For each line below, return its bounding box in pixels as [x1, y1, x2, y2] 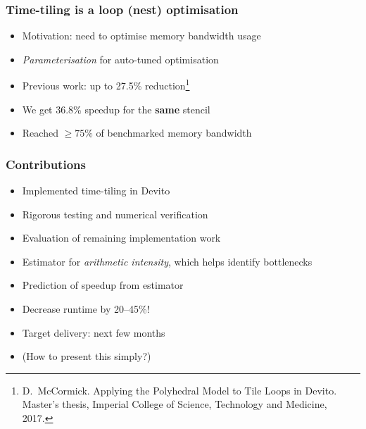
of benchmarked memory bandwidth [96, 125, 252, 140]
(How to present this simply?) [22, 349, 151, 363]
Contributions [6, 155, 86, 173]
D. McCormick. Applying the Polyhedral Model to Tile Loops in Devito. [22, 383, 337, 397]
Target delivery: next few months [22, 325, 165, 340]
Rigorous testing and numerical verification [22, 206, 208, 221]
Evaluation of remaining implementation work [22, 230, 221, 245]
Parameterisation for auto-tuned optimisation [22, 51, 219, 66]
